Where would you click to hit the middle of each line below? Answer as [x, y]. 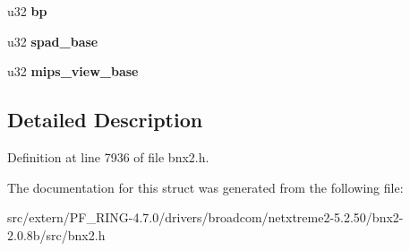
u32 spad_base [53, 41]
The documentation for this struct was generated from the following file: [205, 187]
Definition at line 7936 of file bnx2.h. [108, 156]
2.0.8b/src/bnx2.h [56, 234]
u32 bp [27, 11]
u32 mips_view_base [73, 71]
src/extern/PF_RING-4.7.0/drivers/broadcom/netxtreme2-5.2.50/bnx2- [205, 217]
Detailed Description [105, 120]
